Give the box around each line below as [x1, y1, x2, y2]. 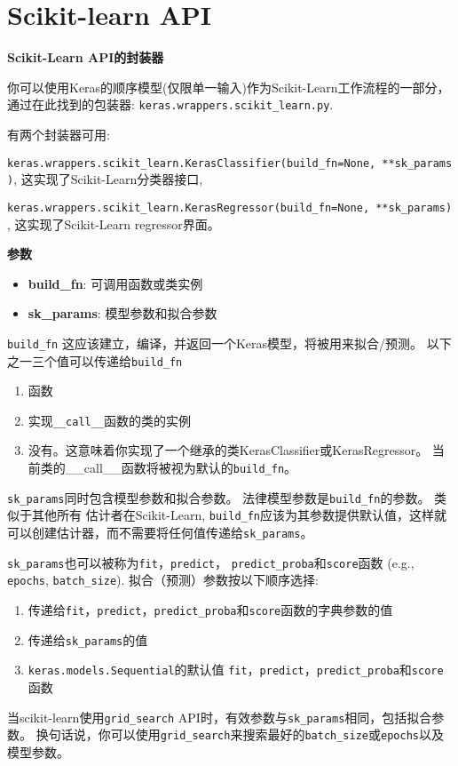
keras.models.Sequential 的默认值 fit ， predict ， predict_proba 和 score [28, 660, 444, 679]
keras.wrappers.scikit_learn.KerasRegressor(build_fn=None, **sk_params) [7, 201, 453, 214]
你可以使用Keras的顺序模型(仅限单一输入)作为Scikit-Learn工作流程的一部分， [7, 77, 450, 96]
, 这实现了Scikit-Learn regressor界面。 [7, 214, 220, 233]
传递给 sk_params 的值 [28, 630, 148, 649]
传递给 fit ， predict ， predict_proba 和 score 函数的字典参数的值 [28, 601, 393, 618]
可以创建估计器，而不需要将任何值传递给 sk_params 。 [7, 523, 313, 542]
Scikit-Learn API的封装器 [7, 48, 164, 67]
